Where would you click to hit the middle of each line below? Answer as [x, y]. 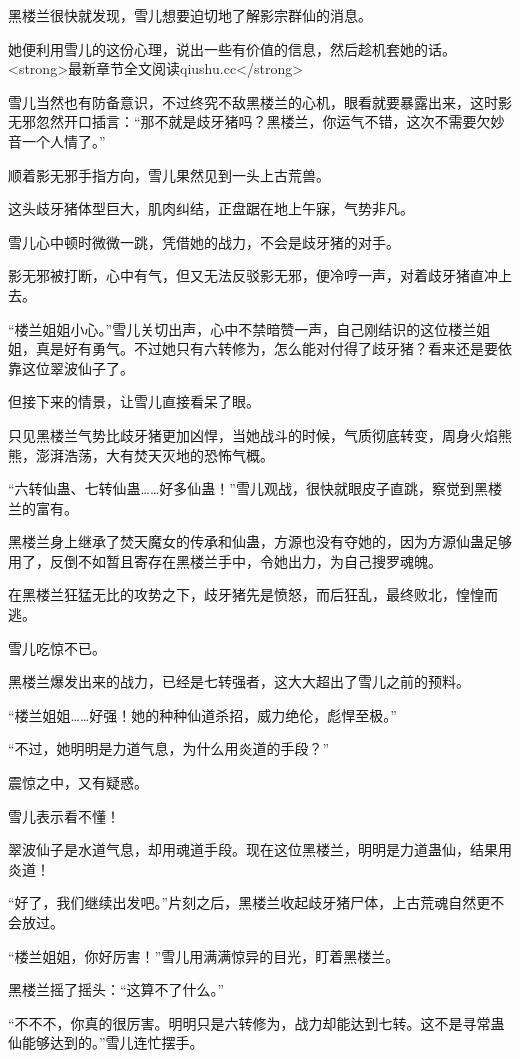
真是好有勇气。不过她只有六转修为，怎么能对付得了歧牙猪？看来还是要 [266, 348]
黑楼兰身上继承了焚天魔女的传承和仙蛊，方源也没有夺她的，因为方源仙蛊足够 [260, 541]
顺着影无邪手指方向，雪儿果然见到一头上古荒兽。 [169, 174]
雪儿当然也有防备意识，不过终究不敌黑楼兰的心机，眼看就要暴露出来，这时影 [260, 101]
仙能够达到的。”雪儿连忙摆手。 [106, 1042]
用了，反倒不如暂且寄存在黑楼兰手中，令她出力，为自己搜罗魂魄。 [225, 560]
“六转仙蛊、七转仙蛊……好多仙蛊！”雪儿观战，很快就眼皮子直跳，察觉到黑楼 [255, 488]
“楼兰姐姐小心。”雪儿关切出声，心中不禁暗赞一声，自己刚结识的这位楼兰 [242, 328]
